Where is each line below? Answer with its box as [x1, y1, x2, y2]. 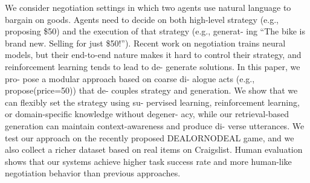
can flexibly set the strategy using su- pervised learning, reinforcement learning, [5, 95, 300, 108]
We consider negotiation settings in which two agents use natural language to [5, 1, 291, 13]
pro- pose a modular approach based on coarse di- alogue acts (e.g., [5, 72, 255, 85]
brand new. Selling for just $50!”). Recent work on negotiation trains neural [5, 36, 286, 49]
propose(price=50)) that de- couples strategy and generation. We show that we [5, 84, 298, 97]
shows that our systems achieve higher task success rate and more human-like [5, 155, 292, 167]
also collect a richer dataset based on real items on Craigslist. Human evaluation [5, 143, 303, 156]
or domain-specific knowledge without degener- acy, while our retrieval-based [5, 108, 289, 120]
